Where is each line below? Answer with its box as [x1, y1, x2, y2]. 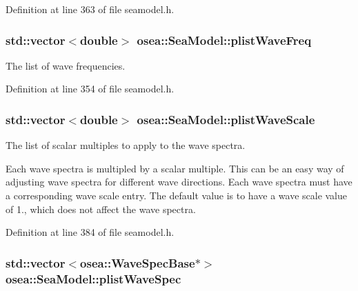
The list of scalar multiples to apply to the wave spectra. [6, 138, 246, 152]
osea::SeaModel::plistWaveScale [137, 110, 315, 128]
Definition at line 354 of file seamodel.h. [6, 81, 175, 96]
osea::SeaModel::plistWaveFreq [137, 31, 312, 48]
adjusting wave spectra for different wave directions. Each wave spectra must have [6, 174, 352, 189]
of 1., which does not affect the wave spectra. [6, 201, 196, 216]
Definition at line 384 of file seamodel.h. [6, 225, 175, 239]
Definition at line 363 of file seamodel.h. [6, 2, 175, 16]
